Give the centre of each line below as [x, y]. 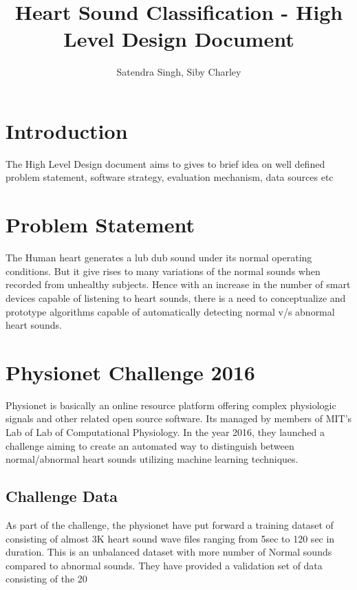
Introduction [67, 130]
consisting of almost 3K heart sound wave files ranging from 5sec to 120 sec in [170, 538]
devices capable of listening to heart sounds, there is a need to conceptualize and [176, 297]
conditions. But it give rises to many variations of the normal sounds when [163, 271]
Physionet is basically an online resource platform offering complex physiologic [171, 405]
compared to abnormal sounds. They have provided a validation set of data [164, 565]
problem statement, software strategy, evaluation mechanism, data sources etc [170, 177]
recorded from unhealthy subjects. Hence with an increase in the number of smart [178, 284]
